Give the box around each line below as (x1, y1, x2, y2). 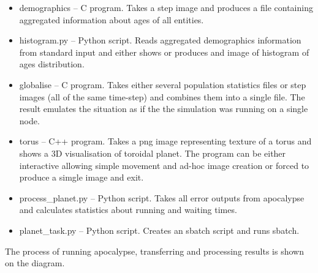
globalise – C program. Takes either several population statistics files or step (19, 78, 306, 91)
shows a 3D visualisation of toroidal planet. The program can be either (19, 146, 286, 159)
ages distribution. (19, 58, 85, 70)
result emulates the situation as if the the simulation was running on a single (19, 102, 308, 115)
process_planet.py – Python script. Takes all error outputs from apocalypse (19, 191, 305, 204)
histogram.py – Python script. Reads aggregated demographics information (19, 34, 301, 47)
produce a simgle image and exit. (19, 171, 144, 184)
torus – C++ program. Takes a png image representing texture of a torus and (19, 135, 312, 148)
